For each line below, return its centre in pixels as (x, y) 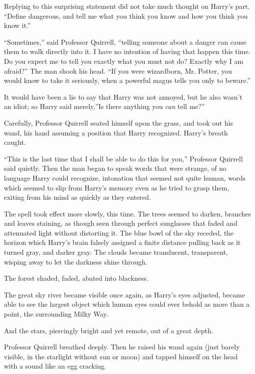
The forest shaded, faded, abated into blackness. (76, 278)
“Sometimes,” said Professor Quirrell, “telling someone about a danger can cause (125, 41)
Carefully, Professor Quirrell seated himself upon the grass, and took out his (118, 122)
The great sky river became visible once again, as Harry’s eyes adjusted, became (125, 294)
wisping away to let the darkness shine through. (76, 261)
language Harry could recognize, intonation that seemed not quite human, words (125, 177)
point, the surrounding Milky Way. (56, 314)
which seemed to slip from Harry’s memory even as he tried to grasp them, (117, 187)
